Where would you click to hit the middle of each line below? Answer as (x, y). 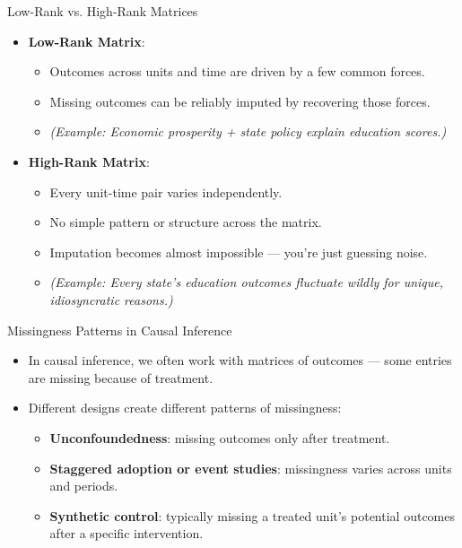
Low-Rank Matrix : (87, 41)
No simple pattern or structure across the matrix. (186, 222)
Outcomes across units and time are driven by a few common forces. (237, 71)
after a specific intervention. (126, 533)
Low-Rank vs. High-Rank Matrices (103, 11)
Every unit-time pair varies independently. (166, 191)
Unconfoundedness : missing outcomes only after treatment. (220, 437)
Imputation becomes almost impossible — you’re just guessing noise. (239, 252)
